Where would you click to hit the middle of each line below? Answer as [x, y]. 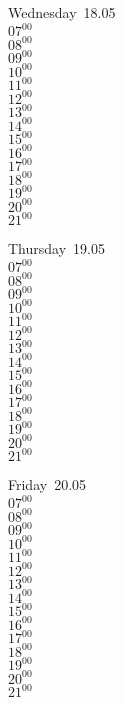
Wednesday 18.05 [62, 12]
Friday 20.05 [47, 484]
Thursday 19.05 [56, 248]
